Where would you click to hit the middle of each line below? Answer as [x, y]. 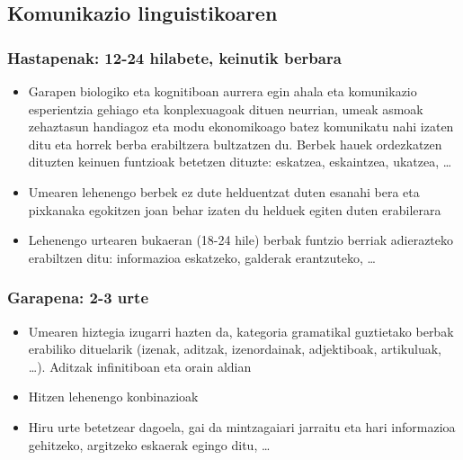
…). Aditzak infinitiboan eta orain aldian [140, 366]
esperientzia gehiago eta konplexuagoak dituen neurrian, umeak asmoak [226, 108]
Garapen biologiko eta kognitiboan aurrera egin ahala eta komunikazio [223, 91]
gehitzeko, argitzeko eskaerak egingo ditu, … [149, 444]
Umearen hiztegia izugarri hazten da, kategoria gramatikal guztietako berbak [241, 331]
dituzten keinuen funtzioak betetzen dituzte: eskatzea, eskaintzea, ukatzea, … [240, 162]
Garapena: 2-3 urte [78, 298]
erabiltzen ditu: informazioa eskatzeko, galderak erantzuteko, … [202, 257]
